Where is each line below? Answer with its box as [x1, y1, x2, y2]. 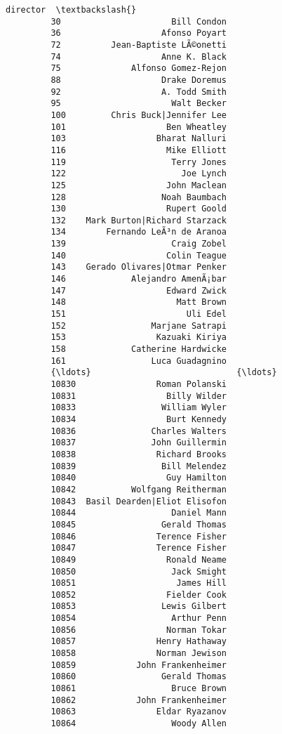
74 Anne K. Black [51, 51, 227, 62]
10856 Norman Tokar [51, 624, 227, 635]
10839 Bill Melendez [51, 461, 227, 471]
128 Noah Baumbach [51, 192, 227, 202]
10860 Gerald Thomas [51, 671, 227, 682]
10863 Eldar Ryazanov [51, 707, 227, 717]
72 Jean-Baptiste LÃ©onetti [51, 39, 227, 50]
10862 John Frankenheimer [51, 695, 227, 705]
